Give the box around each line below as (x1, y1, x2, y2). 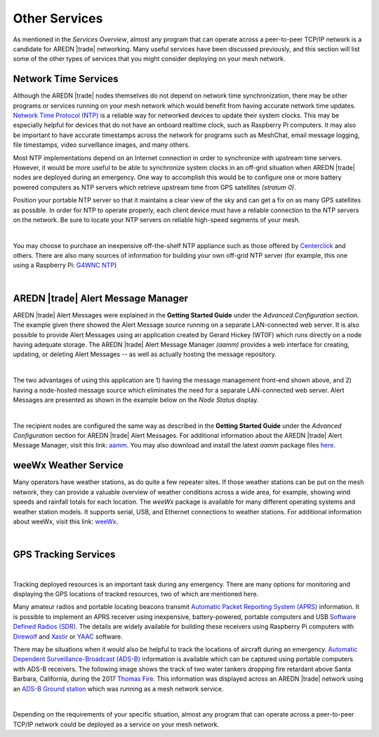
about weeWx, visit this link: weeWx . (13, 517, 119, 526)
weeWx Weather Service (13, 459, 124, 471)
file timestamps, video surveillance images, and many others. (13, 141, 190, 149)
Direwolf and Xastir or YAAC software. (13, 632, 123, 641)
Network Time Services (13, 73, 119, 85)
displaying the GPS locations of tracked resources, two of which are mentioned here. (13, 590, 259, 599)
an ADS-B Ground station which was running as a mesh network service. (13, 684, 224, 693)
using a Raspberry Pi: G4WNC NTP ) (13, 261, 117, 270)
